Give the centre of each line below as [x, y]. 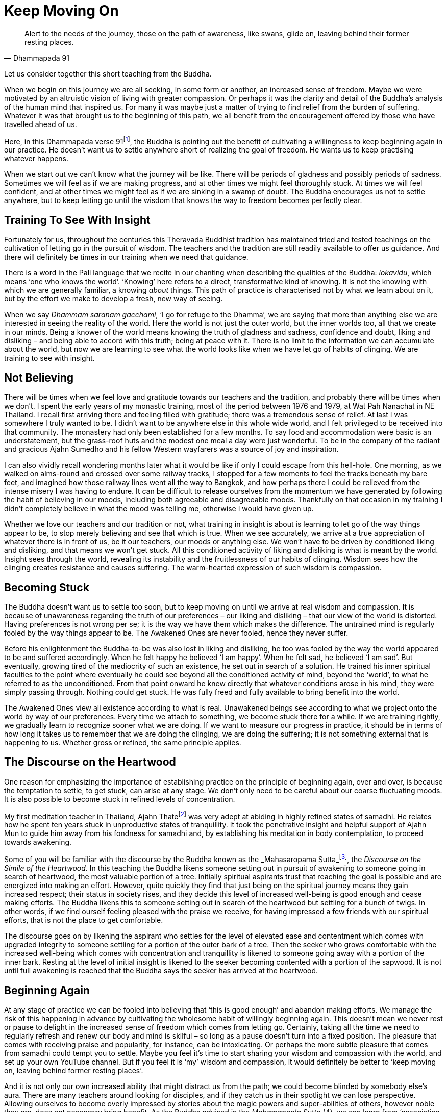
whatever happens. [36, 159]
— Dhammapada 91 [37, 58]
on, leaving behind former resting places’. [74, 1070]
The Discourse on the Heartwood [90, 762]
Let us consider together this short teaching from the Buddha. [108, 73]
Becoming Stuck [47, 587]
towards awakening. [38, 842]
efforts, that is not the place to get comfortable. [84, 920]
